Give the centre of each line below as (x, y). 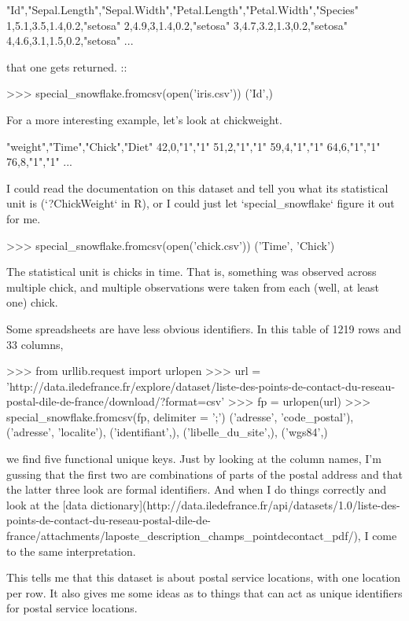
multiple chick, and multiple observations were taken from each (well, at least (193, 287)
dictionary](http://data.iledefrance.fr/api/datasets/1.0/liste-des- (245, 504)
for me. (24, 218)
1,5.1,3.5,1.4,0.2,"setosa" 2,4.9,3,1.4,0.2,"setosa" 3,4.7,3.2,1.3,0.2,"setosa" (177, 25)
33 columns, (35, 344)
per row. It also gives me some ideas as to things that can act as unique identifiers (204, 592)
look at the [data (47, 504)
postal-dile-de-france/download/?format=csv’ (116, 401)
